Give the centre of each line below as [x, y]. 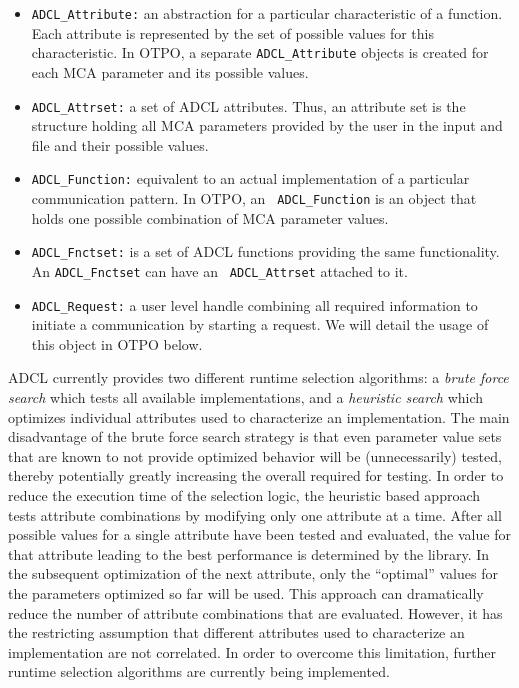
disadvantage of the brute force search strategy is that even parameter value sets [255, 436]
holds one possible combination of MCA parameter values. [210, 217]
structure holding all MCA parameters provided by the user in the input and [267, 125]
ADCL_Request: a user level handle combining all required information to [254, 304]
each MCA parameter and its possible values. [170, 71]
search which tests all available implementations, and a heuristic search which [246, 397]
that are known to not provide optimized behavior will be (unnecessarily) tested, [255, 455]
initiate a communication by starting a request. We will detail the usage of [260, 324]
